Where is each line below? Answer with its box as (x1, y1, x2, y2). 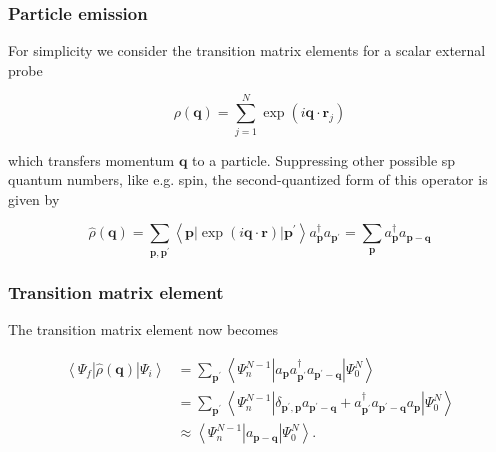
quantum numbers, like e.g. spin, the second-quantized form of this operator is (8, 169, 488, 190)
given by (8, 188, 60, 209)
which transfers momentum (8, 149, 175, 170)
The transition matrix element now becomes (8, 319, 279, 340)
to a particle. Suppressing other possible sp (192, 149, 456, 170)
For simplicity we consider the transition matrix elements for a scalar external (8, 40, 486, 61)
